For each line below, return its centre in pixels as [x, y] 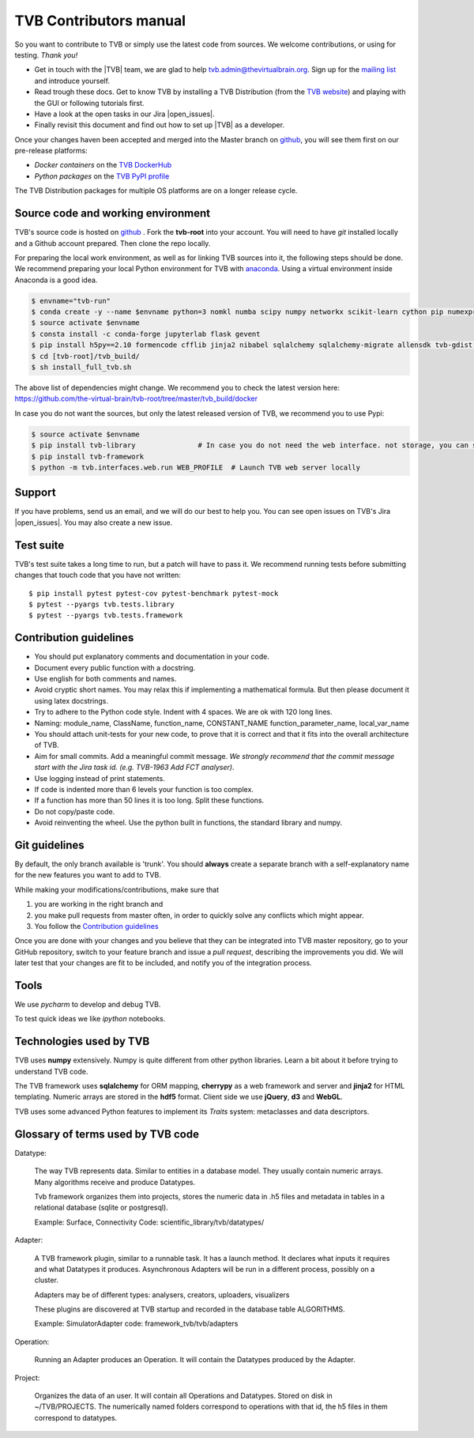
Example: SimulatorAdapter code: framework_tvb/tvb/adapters [136, 1323]
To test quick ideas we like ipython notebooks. [90, 1019]
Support [35, 493]
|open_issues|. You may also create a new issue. [94, 523]
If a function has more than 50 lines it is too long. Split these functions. [149, 800]
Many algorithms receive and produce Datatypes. [115, 1182]
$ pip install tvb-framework [88, 456]
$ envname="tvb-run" [71, 301]
